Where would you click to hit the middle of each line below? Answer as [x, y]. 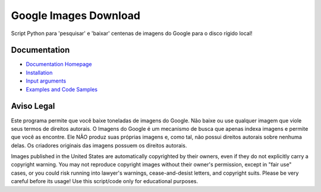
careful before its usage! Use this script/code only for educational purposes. [105, 181]
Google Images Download [76, 15]
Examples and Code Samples [62, 89]
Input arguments [46, 81]
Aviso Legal [33, 106]
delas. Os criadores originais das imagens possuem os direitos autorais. [99, 145]
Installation [39, 73]
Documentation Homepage [59, 64]
